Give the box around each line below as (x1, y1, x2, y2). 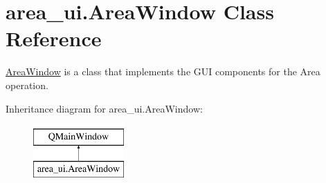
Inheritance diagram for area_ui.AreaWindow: (6, 101, 203, 115)
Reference (6, 24, 102, 52)
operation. (6, 77, 48, 92)
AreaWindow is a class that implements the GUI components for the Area (6, 64, 320, 79)
